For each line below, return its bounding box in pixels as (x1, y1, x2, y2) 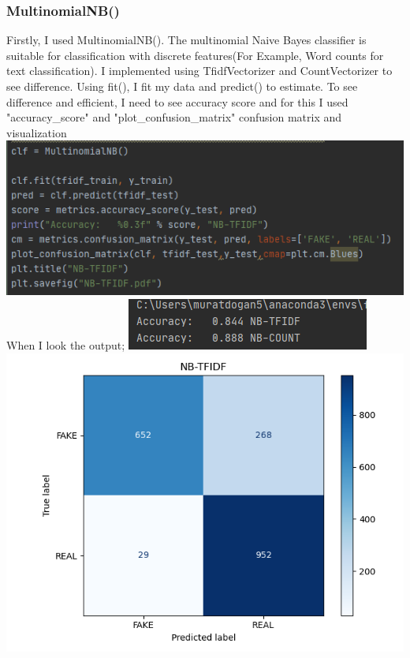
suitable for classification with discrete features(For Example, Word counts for (6, 47, 384, 63)
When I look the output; (6, 337, 125, 353)
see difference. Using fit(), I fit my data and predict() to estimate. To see (6, 78, 358, 94)
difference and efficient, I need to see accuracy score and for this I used (6, 93, 348, 110)
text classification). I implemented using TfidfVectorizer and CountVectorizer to (6, 62, 393, 79)
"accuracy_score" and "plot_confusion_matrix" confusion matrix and (6, 109, 342, 125)
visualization (6, 124, 67, 140)
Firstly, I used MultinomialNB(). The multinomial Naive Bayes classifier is (6, 32, 367, 48)
